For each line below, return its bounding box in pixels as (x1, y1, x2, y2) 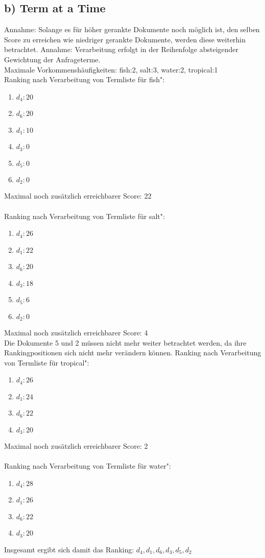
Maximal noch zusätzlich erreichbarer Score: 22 (4, 190, 152, 201)
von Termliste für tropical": (4, 357, 89, 368)
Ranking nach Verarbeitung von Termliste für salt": (4, 210, 165, 221)
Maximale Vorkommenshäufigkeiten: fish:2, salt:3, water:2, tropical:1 (4, 64, 218, 75)
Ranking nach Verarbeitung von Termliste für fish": (4, 74, 165, 85)
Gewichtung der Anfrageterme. (4, 54, 101, 64)
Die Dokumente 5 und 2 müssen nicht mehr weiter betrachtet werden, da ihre (4, 337, 247, 348)
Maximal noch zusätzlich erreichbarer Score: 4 (4, 327, 148, 337)
